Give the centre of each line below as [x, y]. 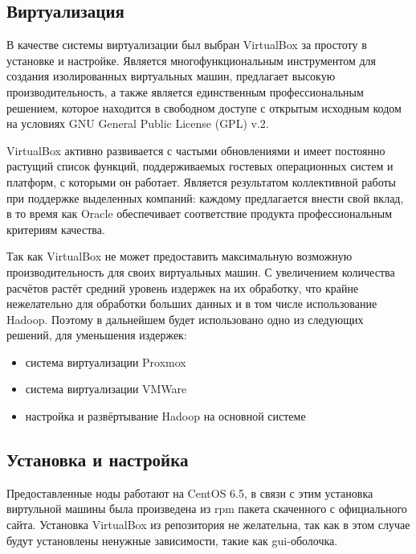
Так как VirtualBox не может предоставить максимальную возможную [179, 256]
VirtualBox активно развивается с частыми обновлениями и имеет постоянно [196, 150]
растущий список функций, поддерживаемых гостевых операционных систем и [200, 166]
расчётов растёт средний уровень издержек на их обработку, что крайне [183, 287]
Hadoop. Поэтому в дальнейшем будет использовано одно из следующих [185, 319]
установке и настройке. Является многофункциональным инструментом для [192, 60]
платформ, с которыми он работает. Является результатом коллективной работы [201, 181]
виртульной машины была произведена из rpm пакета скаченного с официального [207, 509]
